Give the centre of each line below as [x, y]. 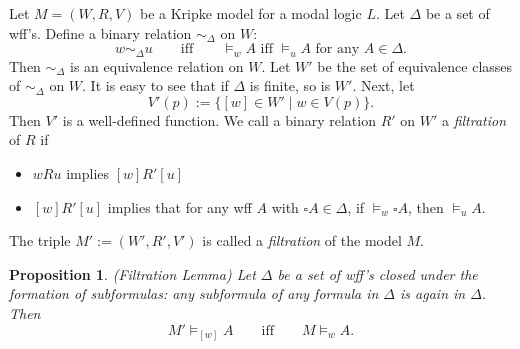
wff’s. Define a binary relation [100, 32]
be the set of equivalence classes [415, 65]
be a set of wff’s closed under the [377, 273]
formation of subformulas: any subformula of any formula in [194, 293]
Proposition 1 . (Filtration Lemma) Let [132, 273]
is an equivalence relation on [157, 65]
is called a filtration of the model [302, 240]
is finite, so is [290, 85]
